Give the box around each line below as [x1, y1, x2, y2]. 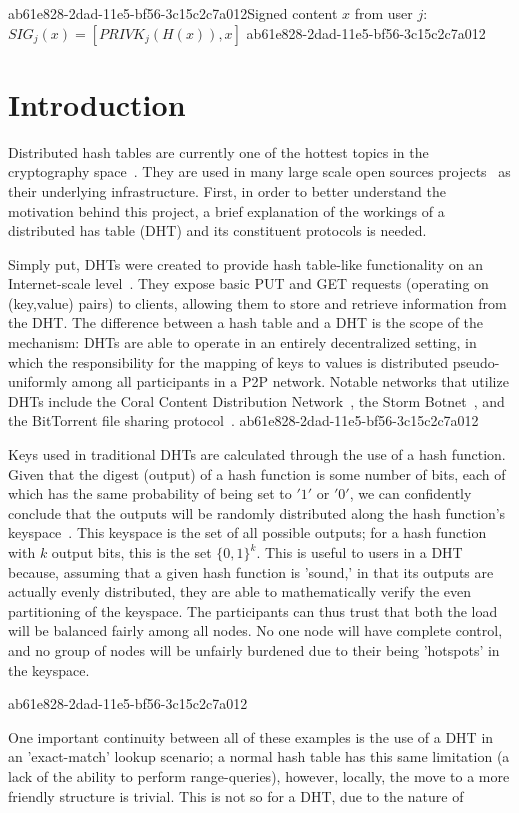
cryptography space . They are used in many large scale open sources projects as [8, 161, 511, 182]
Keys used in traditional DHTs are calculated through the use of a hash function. [8, 444, 506, 465]
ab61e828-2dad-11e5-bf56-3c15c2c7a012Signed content [8, 3, 338, 23]
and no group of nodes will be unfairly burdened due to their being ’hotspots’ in [8, 639, 500, 660]
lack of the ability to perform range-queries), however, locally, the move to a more [8, 765, 510, 786]
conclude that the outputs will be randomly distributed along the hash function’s [8, 502, 506, 523]
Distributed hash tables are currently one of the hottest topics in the [8, 141, 429, 162]
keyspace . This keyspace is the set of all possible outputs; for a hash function [8, 522, 487, 543]
